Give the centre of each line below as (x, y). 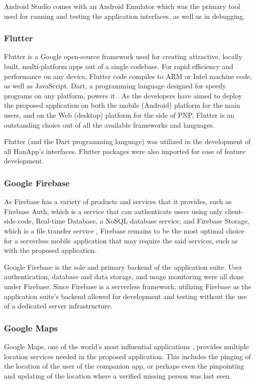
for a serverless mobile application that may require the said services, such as (121, 240)
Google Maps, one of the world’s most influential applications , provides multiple (127, 346)
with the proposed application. (51, 250)
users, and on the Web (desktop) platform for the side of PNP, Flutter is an (119, 115)
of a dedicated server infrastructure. (58, 306)
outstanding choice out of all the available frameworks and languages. (109, 124)
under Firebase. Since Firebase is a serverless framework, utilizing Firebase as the (128, 286)
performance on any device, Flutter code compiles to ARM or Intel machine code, (128, 76)
